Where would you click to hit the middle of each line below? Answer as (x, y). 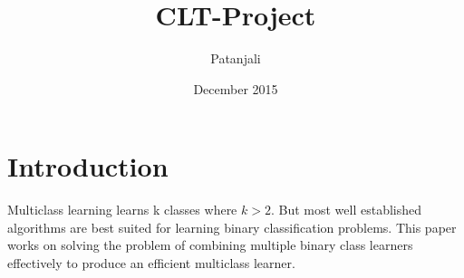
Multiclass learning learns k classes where (122, 210)
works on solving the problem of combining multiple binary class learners (210, 245)
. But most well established (346, 210)
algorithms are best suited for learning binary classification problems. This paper (232, 227)
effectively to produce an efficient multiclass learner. (151, 263)
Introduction (88, 166)
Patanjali (236, 58)
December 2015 (236, 88)
